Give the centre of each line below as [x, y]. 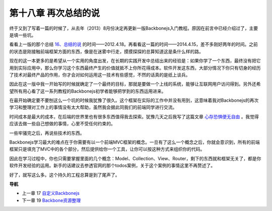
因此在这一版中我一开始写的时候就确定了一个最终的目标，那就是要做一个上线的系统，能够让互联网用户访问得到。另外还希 [135, 84]
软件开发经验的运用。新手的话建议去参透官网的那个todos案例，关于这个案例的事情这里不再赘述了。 [112, 166]
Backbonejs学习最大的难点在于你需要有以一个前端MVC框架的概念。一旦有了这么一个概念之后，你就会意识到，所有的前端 [134, 142]
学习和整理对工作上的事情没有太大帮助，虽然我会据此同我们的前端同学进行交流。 [93, 107]
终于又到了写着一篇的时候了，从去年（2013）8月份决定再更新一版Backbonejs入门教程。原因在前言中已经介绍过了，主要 [134, 28]
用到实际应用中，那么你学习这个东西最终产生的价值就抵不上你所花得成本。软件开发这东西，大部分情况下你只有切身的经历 [135, 67]
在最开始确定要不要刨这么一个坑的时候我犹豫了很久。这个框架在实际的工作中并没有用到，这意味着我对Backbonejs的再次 [134, 100]
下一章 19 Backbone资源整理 [51, 200]
